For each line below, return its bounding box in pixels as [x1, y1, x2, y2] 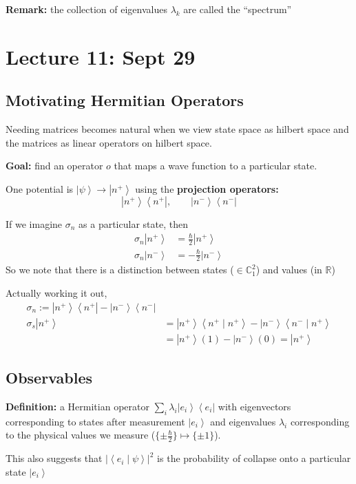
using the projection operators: [135, 181, 279, 196]
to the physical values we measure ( [6, 428, 156, 442]
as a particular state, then [78, 216, 188, 231]
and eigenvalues [210, 414, 276, 428]
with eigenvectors [218, 399, 291, 413]
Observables [6, 367, 92, 388]
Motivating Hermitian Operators [6, 90, 244, 111]
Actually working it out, [6, 286, 107, 300]
